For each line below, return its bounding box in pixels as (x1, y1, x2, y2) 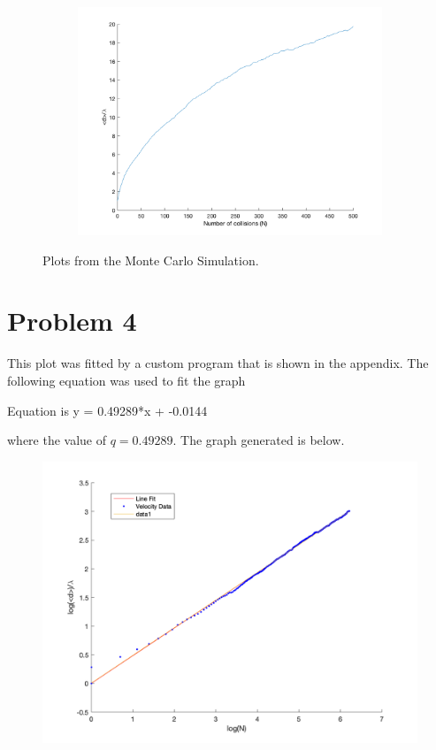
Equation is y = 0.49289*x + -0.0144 (7, 401, 208, 419)
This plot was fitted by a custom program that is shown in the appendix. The (7, 354, 429, 372)
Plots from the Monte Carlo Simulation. (42, 250, 259, 269)
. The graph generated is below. (172, 431, 345, 449)
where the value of (7, 431, 107, 449)
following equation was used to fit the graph (7, 371, 246, 389)
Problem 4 (7, 302, 137, 339)
